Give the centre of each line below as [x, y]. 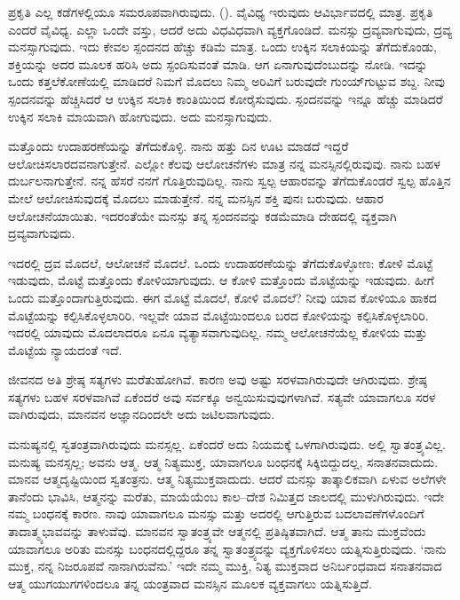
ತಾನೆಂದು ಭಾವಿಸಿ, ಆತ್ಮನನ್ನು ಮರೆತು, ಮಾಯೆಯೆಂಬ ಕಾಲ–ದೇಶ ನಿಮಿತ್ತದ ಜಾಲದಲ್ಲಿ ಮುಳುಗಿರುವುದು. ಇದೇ [226, 496]
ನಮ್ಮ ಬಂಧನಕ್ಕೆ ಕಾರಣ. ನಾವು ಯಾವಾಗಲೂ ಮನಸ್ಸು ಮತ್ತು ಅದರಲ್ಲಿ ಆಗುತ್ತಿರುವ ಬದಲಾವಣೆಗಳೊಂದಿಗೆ [216, 513]
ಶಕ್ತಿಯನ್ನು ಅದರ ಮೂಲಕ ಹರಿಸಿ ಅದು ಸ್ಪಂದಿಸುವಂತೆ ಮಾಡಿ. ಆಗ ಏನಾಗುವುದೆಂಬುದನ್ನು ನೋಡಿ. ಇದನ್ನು [218, 63]
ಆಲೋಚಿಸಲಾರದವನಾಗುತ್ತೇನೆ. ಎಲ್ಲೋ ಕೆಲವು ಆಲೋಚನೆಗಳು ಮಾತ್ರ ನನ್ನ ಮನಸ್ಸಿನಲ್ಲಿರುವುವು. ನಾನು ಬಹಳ [224, 163]
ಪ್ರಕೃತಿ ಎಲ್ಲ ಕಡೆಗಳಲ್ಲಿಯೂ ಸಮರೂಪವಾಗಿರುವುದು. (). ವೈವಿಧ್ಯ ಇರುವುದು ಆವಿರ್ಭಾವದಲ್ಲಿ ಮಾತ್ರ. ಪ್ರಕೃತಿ [221, 12]
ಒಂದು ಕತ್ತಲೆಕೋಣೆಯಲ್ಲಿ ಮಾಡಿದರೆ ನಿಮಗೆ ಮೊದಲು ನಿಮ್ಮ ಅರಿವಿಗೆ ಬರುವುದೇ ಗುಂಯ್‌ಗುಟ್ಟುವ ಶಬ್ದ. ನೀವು [226, 81]
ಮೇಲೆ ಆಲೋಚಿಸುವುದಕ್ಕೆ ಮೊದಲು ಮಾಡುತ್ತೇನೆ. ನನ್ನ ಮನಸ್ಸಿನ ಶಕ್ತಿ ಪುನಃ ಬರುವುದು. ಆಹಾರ [196, 197]
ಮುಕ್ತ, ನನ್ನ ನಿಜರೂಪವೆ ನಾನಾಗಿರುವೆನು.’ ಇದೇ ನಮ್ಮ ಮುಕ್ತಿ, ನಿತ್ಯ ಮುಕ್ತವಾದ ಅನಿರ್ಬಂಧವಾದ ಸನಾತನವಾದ [225, 566]
